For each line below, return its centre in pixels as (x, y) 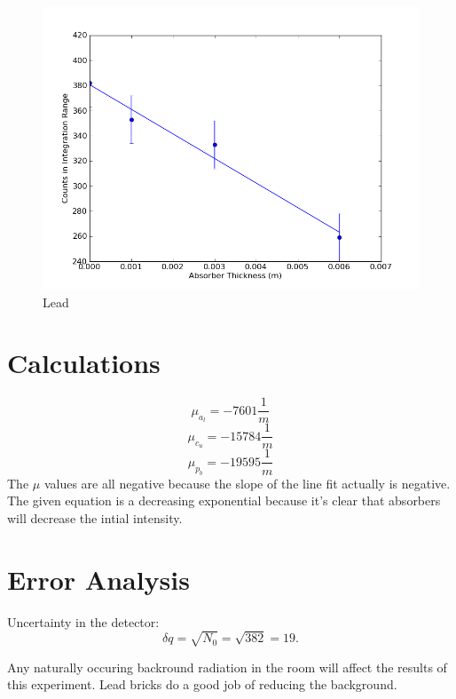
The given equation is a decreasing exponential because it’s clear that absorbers (224, 500)
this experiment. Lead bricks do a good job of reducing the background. (202, 684)
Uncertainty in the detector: (83, 621)
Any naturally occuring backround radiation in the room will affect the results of (227, 667)
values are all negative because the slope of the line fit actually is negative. (247, 483)
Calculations (84, 363)
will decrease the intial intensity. (95, 517)
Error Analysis (98, 579)
